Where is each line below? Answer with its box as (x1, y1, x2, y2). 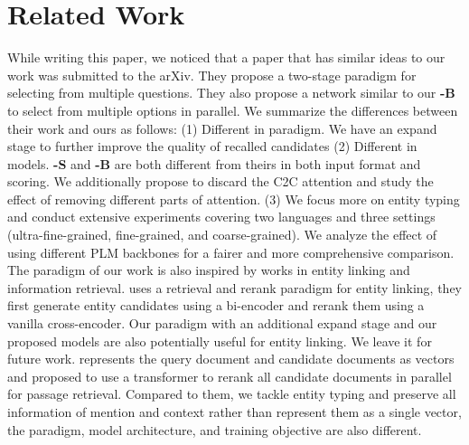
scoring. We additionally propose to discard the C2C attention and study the (7, 172, 434, 191)
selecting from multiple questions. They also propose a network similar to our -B (7, 83, 455, 102)
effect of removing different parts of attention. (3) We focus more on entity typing (7, 189, 460, 208)
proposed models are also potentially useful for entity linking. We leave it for (7, 331, 432, 350)
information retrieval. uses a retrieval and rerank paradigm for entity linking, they (7, 278, 463, 297)
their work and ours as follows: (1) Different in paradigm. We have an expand (7, 118, 437, 137)
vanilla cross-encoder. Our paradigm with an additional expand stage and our (7, 314, 437, 333)
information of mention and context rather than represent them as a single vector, (7, 402, 462, 421)
